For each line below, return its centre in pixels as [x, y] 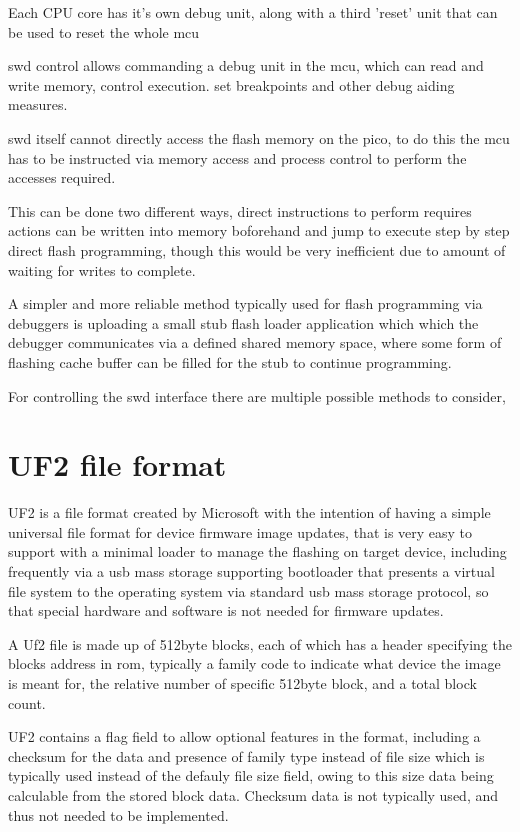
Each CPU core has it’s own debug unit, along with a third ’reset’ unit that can [253, 12]
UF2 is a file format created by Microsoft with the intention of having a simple [249, 512]
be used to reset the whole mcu [104, 31]
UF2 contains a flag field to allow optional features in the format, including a [244, 736]
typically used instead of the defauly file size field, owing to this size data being [251, 775]
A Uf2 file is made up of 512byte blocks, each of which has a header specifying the [260, 643]
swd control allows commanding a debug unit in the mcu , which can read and [246, 65]
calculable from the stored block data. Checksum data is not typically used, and [253, 794]
